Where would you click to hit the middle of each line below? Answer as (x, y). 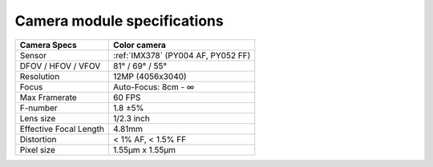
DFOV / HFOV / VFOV (60, 66)
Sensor (33, 55)
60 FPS (127, 97)
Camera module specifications (119, 21)
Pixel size (38, 149)
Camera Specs (48, 45)
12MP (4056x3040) (150, 76)
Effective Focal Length (62, 129)
